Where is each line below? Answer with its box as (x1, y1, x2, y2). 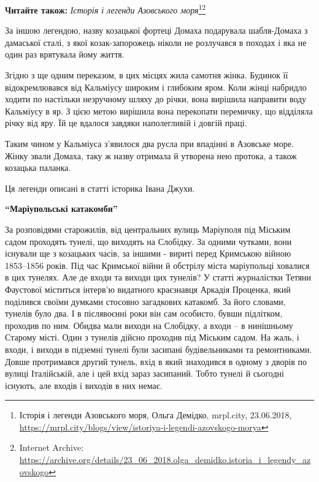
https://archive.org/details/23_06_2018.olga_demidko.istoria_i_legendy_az (19, 453, 311, 466)
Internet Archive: (19, 441, 84, 454)
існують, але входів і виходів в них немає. (5, 378, 163, 391)
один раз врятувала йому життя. (5, 48, 125, 61)
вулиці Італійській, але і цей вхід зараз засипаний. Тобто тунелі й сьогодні (5, 367, 284, 380)
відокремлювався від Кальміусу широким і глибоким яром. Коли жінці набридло (5, 80, 307, 93)
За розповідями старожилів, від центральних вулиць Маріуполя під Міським (5, 222, 291, 235)
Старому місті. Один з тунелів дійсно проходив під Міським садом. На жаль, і (5, 331, 299, 344)
